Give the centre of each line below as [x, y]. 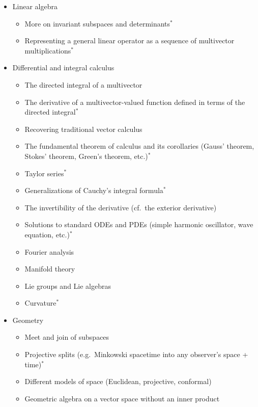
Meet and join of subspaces [67, 337]
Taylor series [44, 173]
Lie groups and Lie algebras [68, 286]
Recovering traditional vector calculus [83, 129]
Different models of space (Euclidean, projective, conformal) [118, 381]
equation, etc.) [47, 234]
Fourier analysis [49, 251]
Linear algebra [35, 6]
